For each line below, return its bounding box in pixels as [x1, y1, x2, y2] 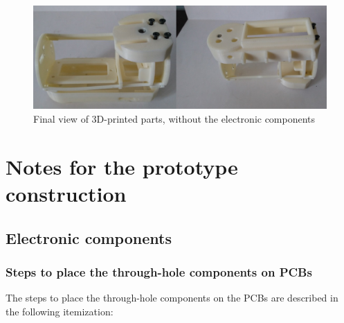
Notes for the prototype [6, 152, 238, 180]
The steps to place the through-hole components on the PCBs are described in [6, 290, 338, 305]
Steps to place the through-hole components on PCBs [6, 263, 312, 280]
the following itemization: [6, 304, 114, 318]
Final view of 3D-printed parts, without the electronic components [33, 112, 316, 126]
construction [6, 180, 127, 208]
